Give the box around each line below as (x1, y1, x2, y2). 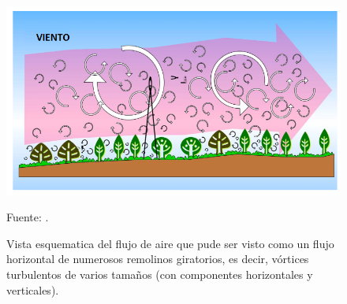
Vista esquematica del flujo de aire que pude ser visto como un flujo (6, 235, 334, 251)
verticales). (6, 281, 59, 298)
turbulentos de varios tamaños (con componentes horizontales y (6, 266, 313, 283)
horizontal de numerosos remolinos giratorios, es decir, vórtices (6, 250, 309, 267)
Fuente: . (6, 209, 49, 225)
